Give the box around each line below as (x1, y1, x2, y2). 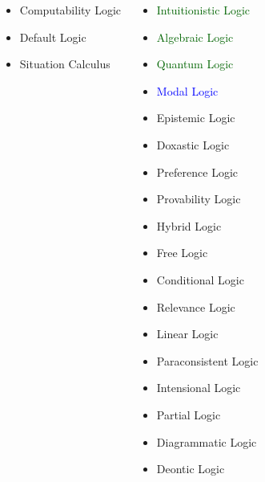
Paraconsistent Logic (156, 352, 259, 369)
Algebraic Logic (156, 28, 234, 45)
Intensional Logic (156, 379, 241, 396)
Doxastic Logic (156, 136, 230, 153)
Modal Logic (156, 82, 219, 99)
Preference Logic (156, 163, 238, 180)
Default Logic (19, 28, 86, 45)
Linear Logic (156, 325, 219, 342)
